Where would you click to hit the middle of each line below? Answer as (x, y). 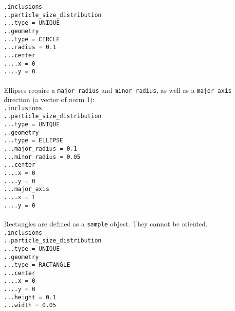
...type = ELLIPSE (34, 141)
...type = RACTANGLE (37, 265)
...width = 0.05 (30, 305)
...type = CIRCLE (32, 39)
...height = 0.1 (30, 297)
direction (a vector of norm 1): (49, 99)
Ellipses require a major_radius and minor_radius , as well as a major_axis (118, 90)
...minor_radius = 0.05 (42, 157)
